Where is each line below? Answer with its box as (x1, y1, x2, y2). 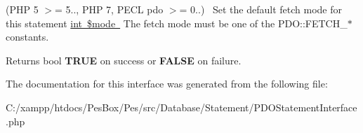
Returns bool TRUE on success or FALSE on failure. (6, 52, 242, 67)
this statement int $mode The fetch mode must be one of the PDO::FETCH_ (6, 15, 348, 30)
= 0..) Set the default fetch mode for (179, 2, 342, 16)
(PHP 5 (6, 2, 39, 16)
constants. (6, 29, 49, 44)
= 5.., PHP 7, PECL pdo (55, 2, 164, 16)
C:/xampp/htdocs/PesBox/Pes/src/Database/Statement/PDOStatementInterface (6, 99, 357, 114)
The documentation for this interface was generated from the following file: (6, 76, 328, 91)
